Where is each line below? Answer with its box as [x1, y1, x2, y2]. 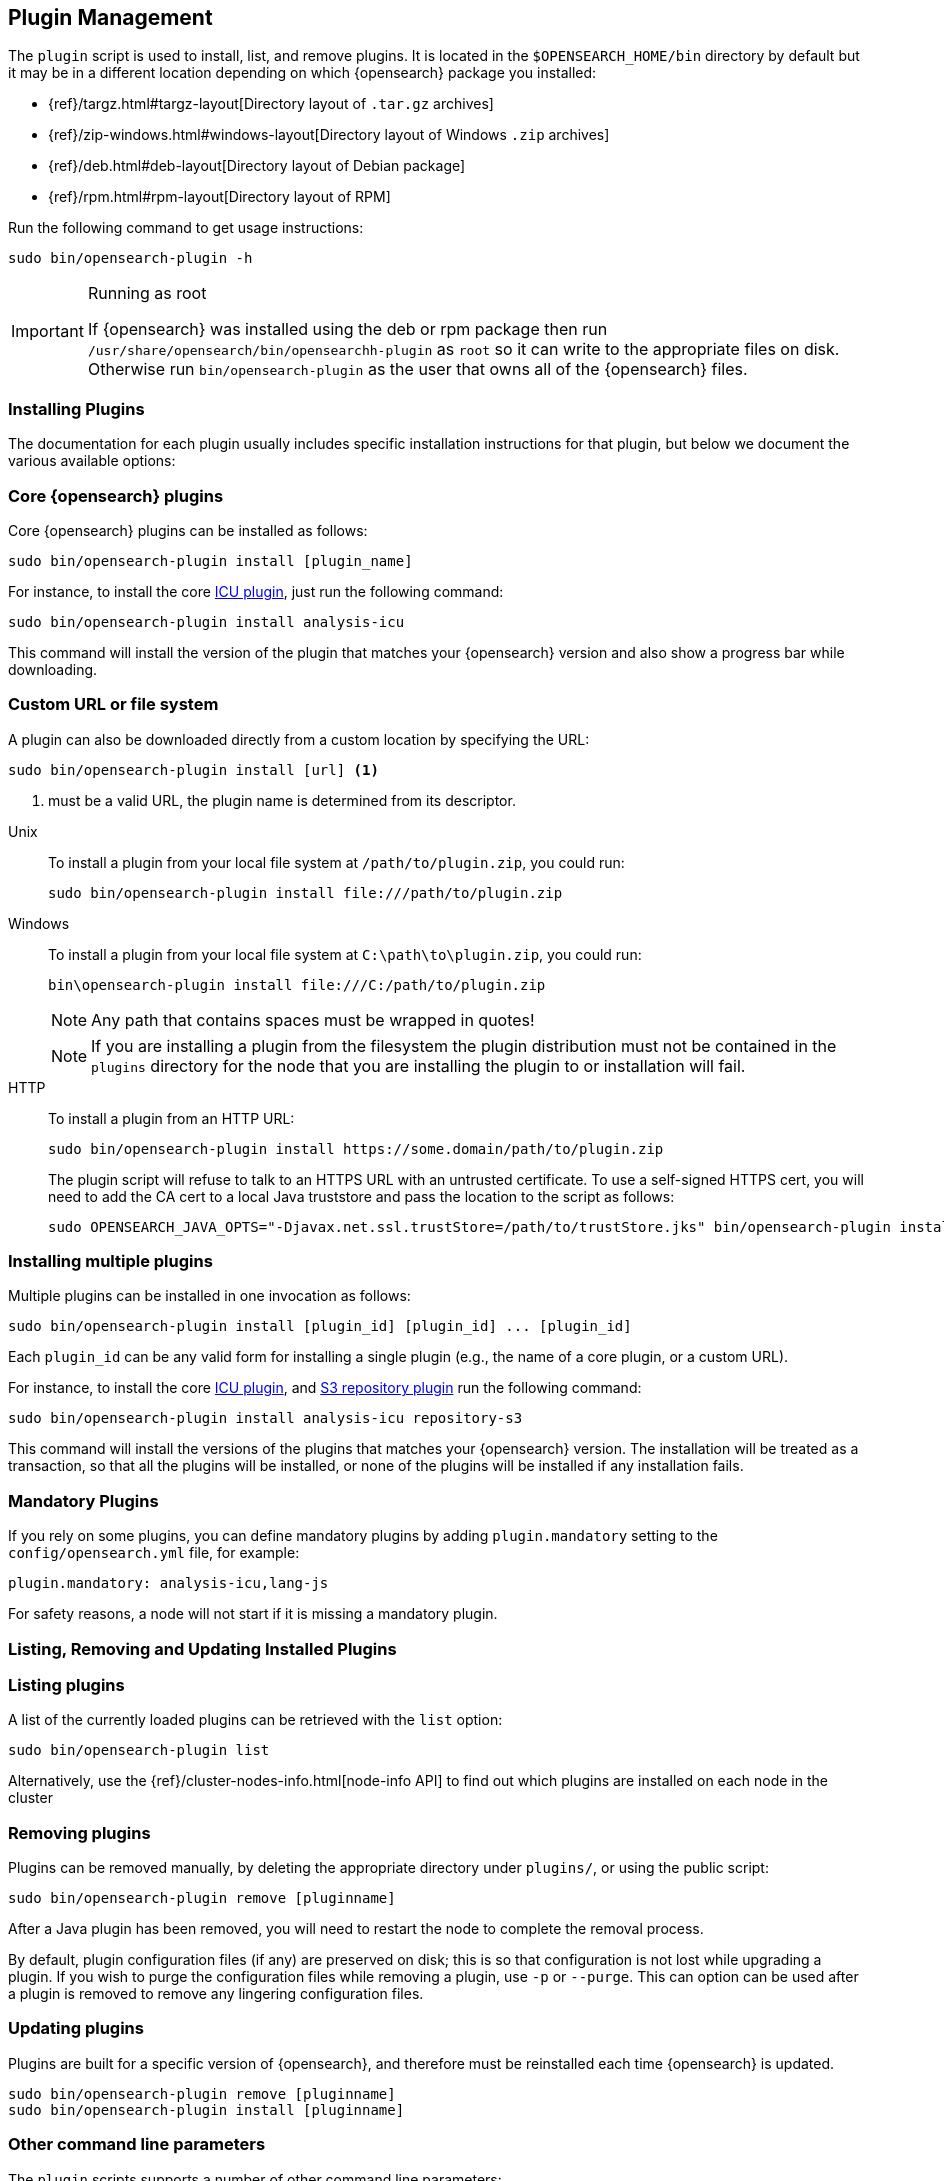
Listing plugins [8, 1674, 125, 1695]
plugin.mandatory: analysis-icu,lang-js [8, 1575, 329, 1592]
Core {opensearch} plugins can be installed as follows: [8, 521, 368, 539]
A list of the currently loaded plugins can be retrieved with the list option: [8, 1711, 503, 1729]
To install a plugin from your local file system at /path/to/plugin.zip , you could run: [48, 853, 625, 871]
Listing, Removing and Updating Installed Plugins [8, 1638, 397, 1659]
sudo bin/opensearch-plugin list [8, 1742, 270, 1759]
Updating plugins [8, 2018, 144, 2039]
